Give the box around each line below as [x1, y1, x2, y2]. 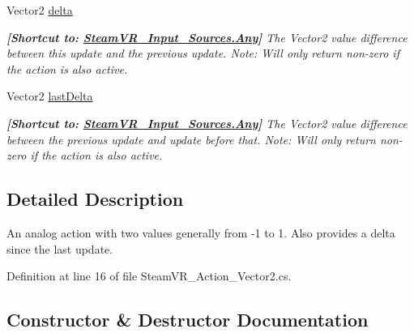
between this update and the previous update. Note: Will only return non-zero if [6, 45, 399, 62]
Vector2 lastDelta [6, 88, 93, 105]
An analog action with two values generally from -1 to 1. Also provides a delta [6, 224, 395, 241]
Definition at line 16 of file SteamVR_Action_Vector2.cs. [6, 267, 292, 284]
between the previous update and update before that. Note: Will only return [6, 130, 376, 147]
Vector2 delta [6, 2, 73, 18]
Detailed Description [6, 186, 184, 211]
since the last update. [6, 240, 113, 257]
